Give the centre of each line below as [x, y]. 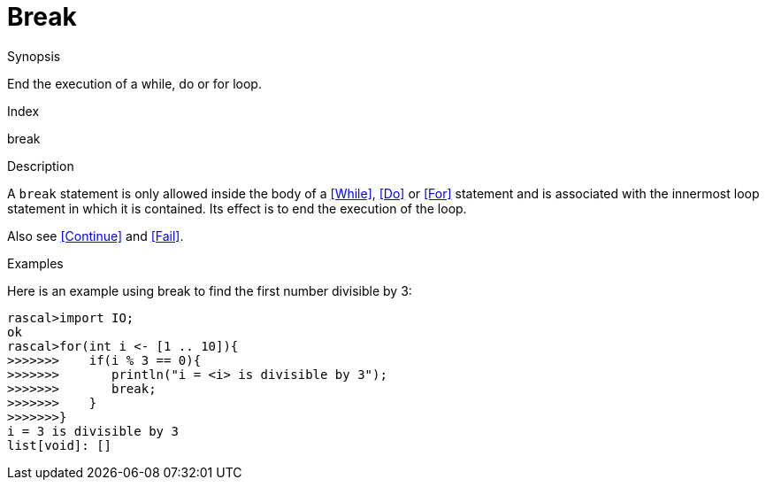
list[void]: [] [60, 445]
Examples [35, 263]
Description [41, 166]
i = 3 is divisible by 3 [93, 431]
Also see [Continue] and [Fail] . [96, 236]
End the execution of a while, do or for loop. [134, 83]
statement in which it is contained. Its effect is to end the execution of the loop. [237, 208]
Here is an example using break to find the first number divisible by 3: [210, 290]
